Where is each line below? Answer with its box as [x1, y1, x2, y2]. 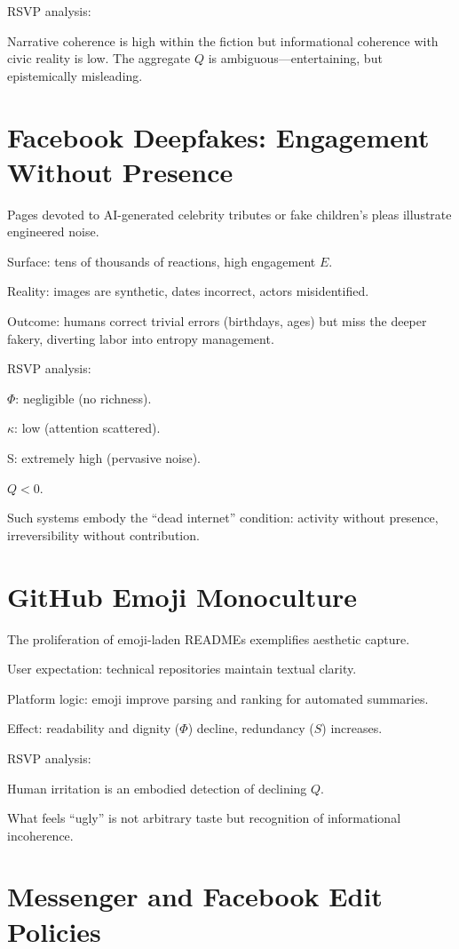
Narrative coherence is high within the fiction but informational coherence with [7, 31, 439, 50]
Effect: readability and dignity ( [7, 719, 180, 738]
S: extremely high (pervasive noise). [7, 449, 202, 467]
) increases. [321, 719, 383, 738]
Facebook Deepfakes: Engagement [7, 118, 430, 155]
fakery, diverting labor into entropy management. [7, 329, 274, 347]
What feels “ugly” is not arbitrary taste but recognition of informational [7, 809, 401, 827]
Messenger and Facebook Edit [7, 878, 383, 914]
